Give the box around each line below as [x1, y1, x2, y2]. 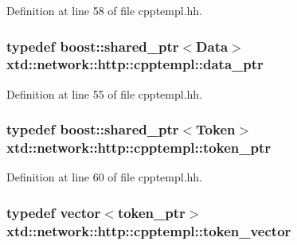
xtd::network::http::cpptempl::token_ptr [6, 138, 271, 157]
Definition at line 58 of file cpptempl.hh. [6, 2, 203, 18]
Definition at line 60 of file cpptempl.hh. [6, 169, 203, 185]
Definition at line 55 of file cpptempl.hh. [6, 85, 203, 102]
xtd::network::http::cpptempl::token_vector [6, 220, 291, 240]
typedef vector [6, 202, 101, 222]
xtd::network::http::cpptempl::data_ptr [6, 54, 264, 74]
